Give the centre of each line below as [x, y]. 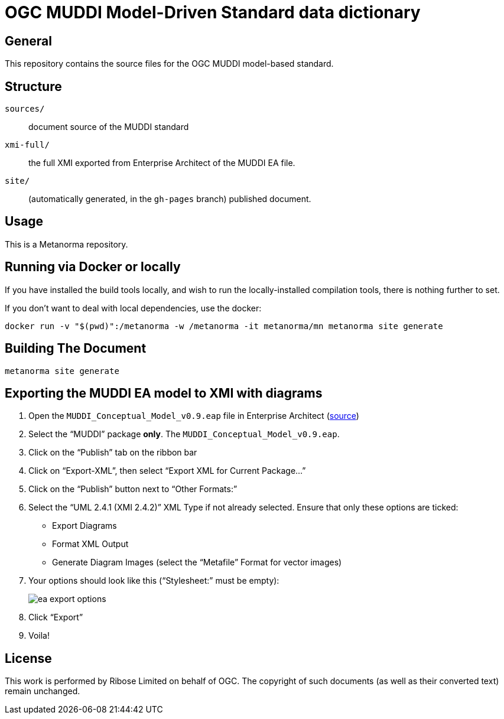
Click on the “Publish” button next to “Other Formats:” [133, 489]
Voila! [39, 636]
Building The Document [76, 349]
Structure [33, 86]
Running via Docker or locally [93, 267]
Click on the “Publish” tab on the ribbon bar [113, 453]
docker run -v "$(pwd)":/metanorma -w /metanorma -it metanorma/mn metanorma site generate [224, 326]
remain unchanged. [43, 691]
